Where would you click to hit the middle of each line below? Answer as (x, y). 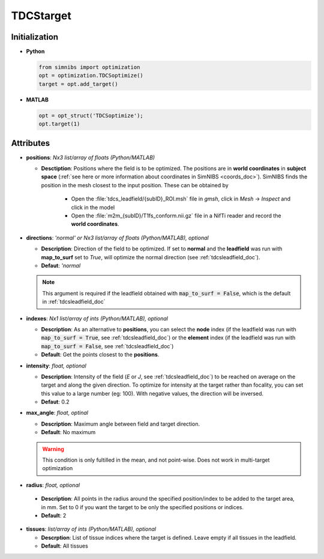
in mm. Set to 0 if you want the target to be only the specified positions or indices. (142, 507)
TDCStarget (41, 16)
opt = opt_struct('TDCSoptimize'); (91, 115)
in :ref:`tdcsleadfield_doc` (74, 302)
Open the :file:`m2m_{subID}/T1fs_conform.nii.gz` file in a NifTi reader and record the (176, 216)
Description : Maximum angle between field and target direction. (121, 424)
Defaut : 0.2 (55, 402)
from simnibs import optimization (89, 67)
